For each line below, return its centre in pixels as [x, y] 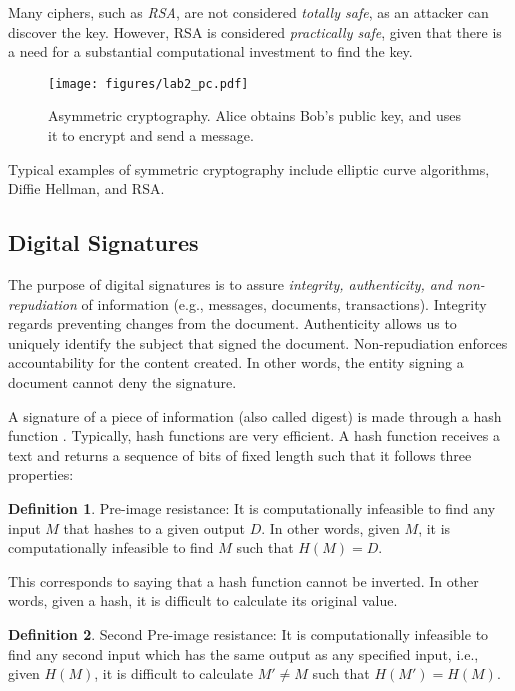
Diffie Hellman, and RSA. [86, 188]
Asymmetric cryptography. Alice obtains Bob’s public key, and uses [254, 115]
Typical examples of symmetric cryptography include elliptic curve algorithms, [249, 168]
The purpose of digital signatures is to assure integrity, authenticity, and [230, 284]
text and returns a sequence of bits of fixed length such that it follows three [240, 454]
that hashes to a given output [154, 527]
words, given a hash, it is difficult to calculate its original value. [203, 600]
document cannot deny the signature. [122, 381]
